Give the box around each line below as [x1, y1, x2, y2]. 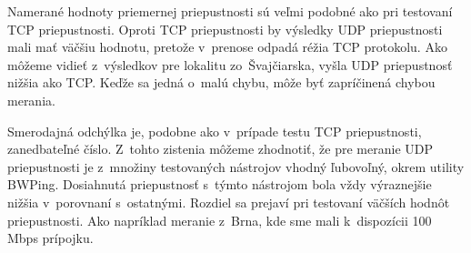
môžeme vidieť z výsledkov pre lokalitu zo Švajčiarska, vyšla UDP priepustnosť [7, 55, 453, 74]
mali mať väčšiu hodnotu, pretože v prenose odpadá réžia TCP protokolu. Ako [7, 37, 447, 56]
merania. [7, 90, 55, 109]
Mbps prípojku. [7, 228, 94, 248]
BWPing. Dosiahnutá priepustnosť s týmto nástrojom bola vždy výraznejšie [7, 175, 432, 194]
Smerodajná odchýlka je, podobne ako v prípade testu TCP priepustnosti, [7, 121, 422, 140]
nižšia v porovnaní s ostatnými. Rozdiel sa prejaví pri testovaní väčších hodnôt [7, 192, 450, 211]
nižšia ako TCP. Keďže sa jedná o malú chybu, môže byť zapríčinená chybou [7, 73, 436, 92]
